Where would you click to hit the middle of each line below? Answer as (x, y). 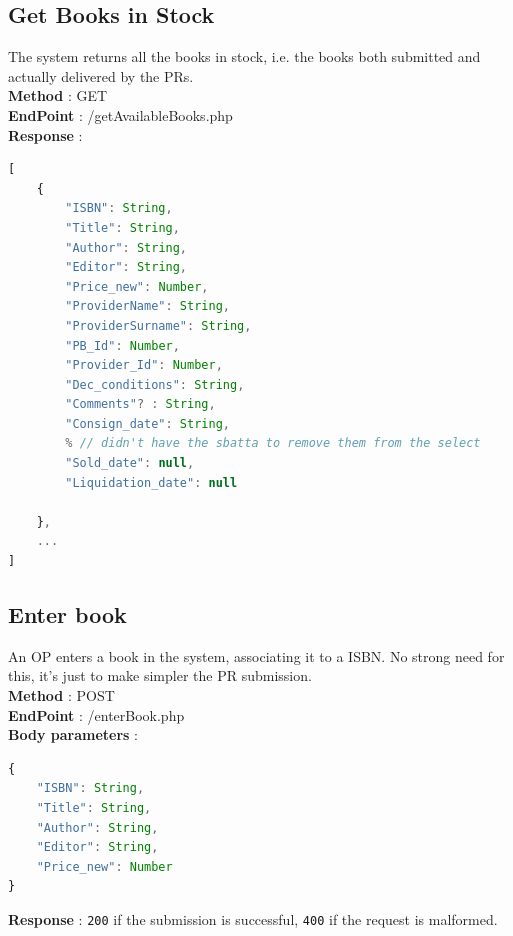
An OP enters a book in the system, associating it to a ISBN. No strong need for (256, 655)
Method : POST (61, 695)
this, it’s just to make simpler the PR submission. (160, 675)
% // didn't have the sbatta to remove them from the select (273, 443)
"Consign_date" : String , (147, 423)
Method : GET (58, 95)
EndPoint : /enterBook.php (96, 714)
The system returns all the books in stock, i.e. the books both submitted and (244, 56)
